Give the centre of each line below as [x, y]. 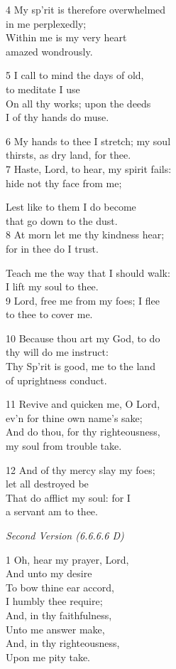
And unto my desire [49, 573]
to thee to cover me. [49, 314]
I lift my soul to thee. [52, 286]
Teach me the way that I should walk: [88, 272]
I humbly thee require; [54, 601]
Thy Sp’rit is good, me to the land [81, 366]
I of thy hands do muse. [57, 117]
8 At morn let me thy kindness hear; [85, 235]
